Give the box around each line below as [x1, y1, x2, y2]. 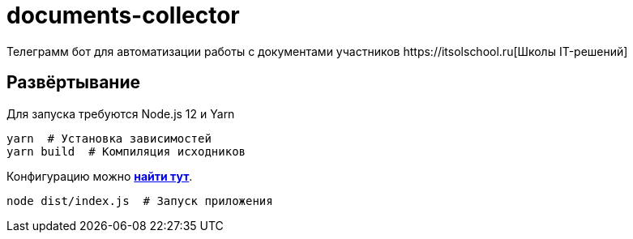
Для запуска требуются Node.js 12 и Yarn [6, 106, 235, 121]
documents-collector [6, 2, 240, 29]
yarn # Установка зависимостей [6, 131, 212, 145]
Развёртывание [6, 72, 140, 93]
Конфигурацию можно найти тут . [6, 169, 193, 183]
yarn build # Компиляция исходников [6, 144, 246, 158]
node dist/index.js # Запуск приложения [6, 194, 273, 207]
